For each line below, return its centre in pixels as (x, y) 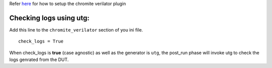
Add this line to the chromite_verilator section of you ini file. (76, 29)
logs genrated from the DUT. (39, 59)
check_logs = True (41, 41)
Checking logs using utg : (49, 18)
